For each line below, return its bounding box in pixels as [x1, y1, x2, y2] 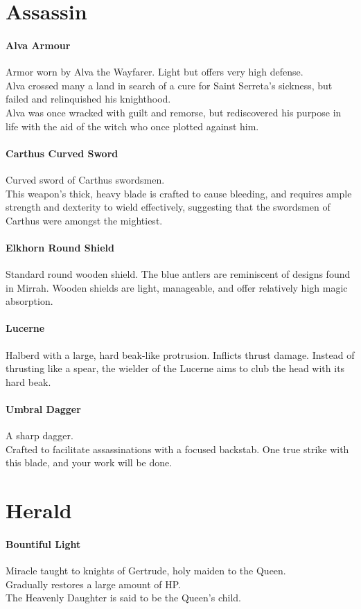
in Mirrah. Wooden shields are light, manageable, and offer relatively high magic [6, 280, 348, 294]
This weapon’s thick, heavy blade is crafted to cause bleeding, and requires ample [6, 186, 352, 200]
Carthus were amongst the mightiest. [6, 213, 163, 227]
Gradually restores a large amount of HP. [6, 576, 182, 591]
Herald [6, 496, 72, 524]
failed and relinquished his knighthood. [6, 91, 171, 106]
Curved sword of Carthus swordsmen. [6, 172, 165, 186]
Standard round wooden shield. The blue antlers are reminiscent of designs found [6, 267, 351, 281]
